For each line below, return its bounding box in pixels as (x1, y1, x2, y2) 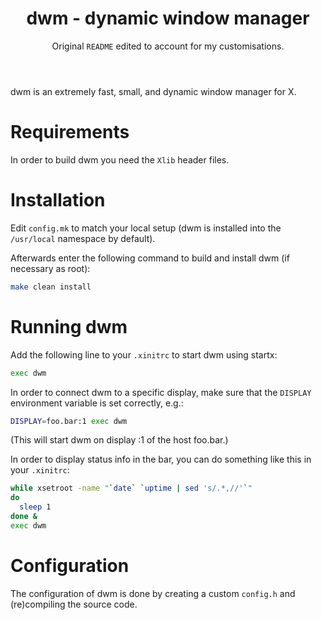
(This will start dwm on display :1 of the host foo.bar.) (10, 434, 229, 446)
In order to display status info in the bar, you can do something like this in (10, 453, 312, 466)
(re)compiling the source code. (10, 598, 138, 610)
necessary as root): (10, 262, 91, 274)
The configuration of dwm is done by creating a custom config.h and (10, 587, 296, 599)
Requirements (10, 121, 130, 144)
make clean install (10, 282, 92, 292)
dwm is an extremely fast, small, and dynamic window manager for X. (10, 85, 297, 97)
